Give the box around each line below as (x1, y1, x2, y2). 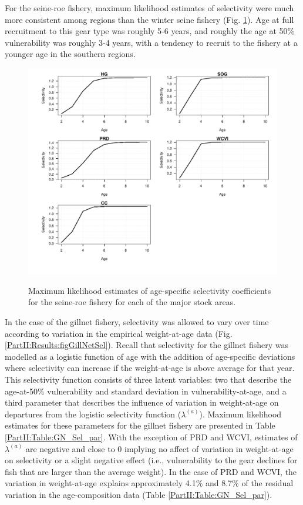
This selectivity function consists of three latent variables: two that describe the (5, 373, 292, 386)
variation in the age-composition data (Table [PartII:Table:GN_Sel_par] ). (5, 488, 272, 500)
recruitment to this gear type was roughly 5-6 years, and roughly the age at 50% (5, 25, 295, 37)
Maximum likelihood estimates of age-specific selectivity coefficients (28, 284, 271, 296)
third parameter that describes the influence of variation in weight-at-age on (5, 396, 279, 409)
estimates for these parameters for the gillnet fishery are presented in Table (5, 419, 275, 432)
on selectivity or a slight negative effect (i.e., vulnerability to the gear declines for (5, 454, 298, 466)
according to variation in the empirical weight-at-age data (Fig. (5, 327, 233, 339)
